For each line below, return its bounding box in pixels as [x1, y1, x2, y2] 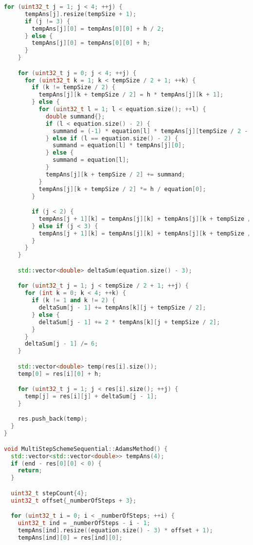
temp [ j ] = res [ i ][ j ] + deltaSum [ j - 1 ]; [24, 393, 158, 400]
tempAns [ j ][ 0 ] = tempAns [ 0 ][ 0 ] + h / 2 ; [32, 25, 164, 32]
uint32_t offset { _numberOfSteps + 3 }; [11, 497, 137, 504]
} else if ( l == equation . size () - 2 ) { [45, 135, 179, 142]
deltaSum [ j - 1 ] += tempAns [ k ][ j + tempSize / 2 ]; [38, 304, 206, 311]
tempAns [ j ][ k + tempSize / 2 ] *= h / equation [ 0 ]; [38, 185, 206, 193]
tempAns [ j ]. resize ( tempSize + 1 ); [24, 10, 137, 18]
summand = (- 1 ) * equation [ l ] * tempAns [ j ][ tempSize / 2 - [53, 127, 248, 135]
